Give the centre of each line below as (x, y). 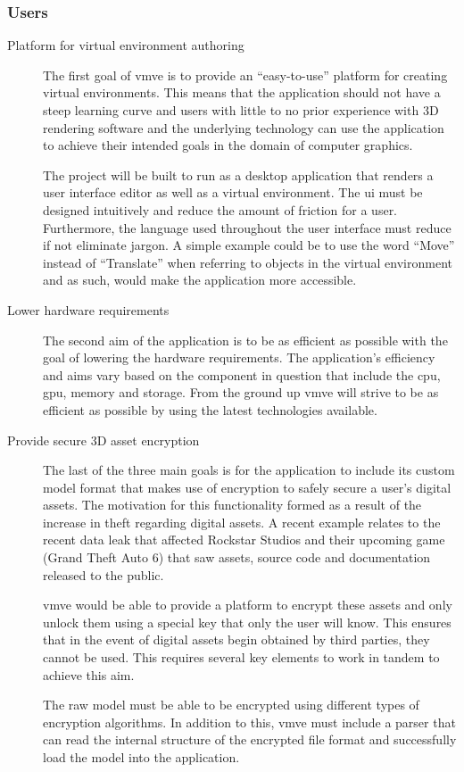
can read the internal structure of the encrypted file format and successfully (250, 739)
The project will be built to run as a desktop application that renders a (238, 174)
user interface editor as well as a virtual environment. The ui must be (233, 192)
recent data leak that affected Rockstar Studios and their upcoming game (244, 540)
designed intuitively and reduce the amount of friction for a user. (220, 209)
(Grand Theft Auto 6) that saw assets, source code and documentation (237, 557)
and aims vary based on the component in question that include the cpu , (242, 374)
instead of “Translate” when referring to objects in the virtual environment (248, 262)
